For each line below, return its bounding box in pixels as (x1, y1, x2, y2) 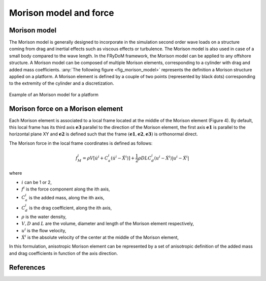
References (9, 263, 45, 272)
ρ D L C (138, 155, 152, 161)
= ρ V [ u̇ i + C (82, 155, 108, 161)
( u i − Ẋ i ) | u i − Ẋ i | (154, 155, 190, 161)
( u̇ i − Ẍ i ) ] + (111, 155, 135, 161)
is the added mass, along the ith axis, (29, 194, 104, 200)
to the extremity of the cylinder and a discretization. (9, 80, 114, 86)
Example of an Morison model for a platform (9, 92, 99, 97)
